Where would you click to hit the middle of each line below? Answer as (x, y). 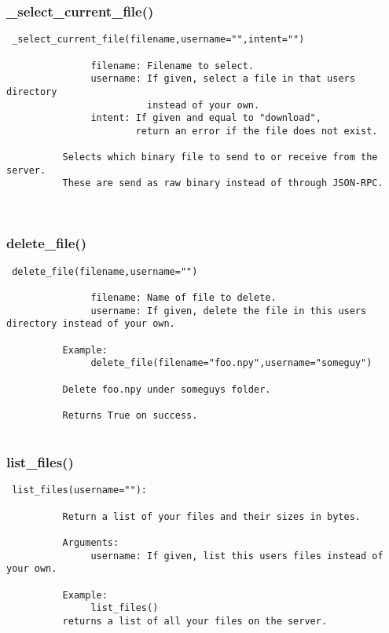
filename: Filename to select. (172, 66)
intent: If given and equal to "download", (206, 118)
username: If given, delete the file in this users (229, 311)
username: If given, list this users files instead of (237, 556)
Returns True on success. (130, 415)
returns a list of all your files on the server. (195, 621)
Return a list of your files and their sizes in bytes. (212, 516)
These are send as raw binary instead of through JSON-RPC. (223, 183)
